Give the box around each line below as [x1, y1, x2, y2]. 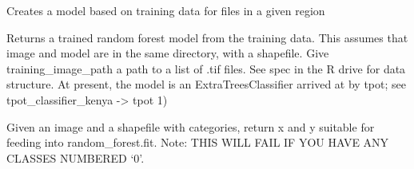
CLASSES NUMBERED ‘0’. [6, 149, 145, 166]
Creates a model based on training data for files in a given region [6, 2, 325, 18]
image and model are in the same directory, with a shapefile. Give [6, 45, 329, 61]
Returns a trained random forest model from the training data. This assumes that [6, 29, 408, 45]
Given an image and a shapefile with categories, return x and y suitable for [6, 118, 375, 135]
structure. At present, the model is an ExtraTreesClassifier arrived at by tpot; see [6, 76, 406, 92]
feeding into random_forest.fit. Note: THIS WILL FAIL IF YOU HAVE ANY [6, 134, 389, 151]
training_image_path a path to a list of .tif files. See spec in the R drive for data [6, 60, 406, 77]
